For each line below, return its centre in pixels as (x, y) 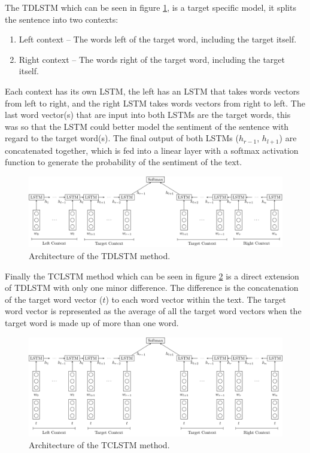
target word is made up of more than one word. (92, 322)
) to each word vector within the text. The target (196, 299)
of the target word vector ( (54, 299)
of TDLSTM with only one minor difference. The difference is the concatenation (152, 288)
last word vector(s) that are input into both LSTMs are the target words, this (148, 115)
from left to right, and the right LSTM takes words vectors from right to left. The (155, 103)
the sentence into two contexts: (62, 19)
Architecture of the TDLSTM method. (100, 256)
